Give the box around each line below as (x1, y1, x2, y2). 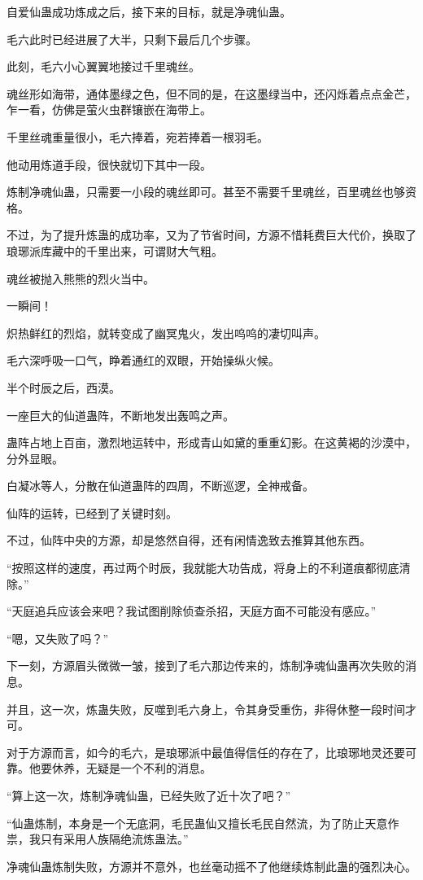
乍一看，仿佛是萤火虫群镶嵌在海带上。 (7, 101, 211, 118)
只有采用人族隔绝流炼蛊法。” (40, 830, 189, 847)
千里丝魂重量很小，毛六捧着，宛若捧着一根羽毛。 (7, 128, 268, 145)
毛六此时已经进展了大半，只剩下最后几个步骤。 (7, 30, 257, 47)
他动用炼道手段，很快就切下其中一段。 (7, 155, 211, 173)
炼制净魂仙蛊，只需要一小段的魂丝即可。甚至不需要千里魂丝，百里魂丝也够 (7, 183, 405, 200)
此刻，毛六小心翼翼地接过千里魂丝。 (7, 58, 200, 75)
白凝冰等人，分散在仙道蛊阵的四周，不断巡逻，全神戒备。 (7, 477, 314, 494)
